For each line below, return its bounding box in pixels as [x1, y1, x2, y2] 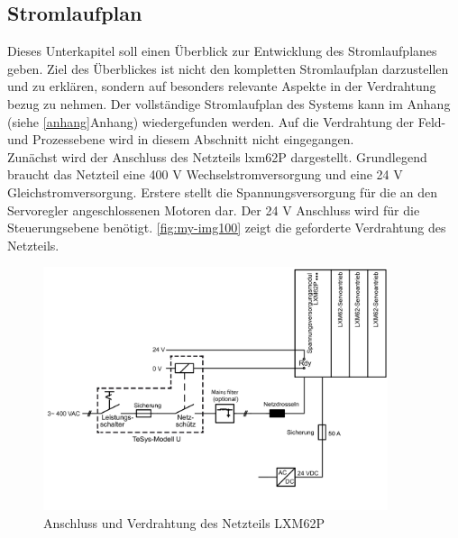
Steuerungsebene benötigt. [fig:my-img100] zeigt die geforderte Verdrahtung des [7, 218, 446, 237]
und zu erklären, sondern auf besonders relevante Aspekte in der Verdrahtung [7, 77, 436, 96]
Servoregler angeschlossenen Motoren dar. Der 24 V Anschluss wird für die [7, 200, 420, 219]
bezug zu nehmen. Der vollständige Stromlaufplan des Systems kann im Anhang [7, 94, 451, 113]
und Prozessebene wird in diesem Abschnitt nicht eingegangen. [7, 130, 354, 149]
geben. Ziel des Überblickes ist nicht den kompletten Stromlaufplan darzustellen [7, 59, 449, 78]
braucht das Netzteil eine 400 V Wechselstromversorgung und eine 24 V [7, 165, 403, 184]
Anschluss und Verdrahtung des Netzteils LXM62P [43, 513, 325, 532]
